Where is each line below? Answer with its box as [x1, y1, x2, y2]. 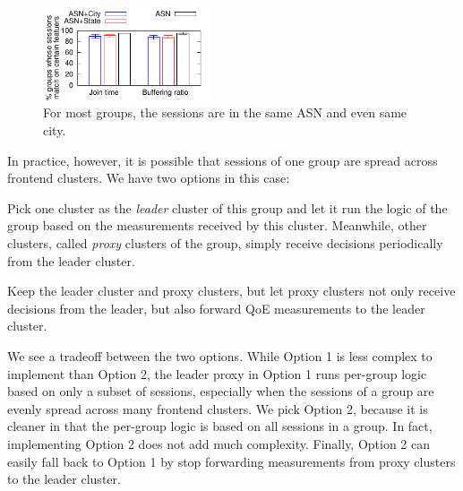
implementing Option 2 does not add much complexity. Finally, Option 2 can [7, 434, 431, 452]
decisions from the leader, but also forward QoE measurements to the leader [7, 298, 425, 317]
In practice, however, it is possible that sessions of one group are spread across [7, 151, 438, 169]
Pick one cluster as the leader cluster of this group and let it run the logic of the [7, 198, 448, 217]
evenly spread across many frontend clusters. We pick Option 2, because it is [7, 399, 428, 418]
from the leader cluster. [7, 251, 135, 270]
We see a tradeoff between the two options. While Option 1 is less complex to [7, 346, 433, 365]
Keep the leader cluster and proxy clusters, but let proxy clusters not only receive [7, 281, 456, 300]
